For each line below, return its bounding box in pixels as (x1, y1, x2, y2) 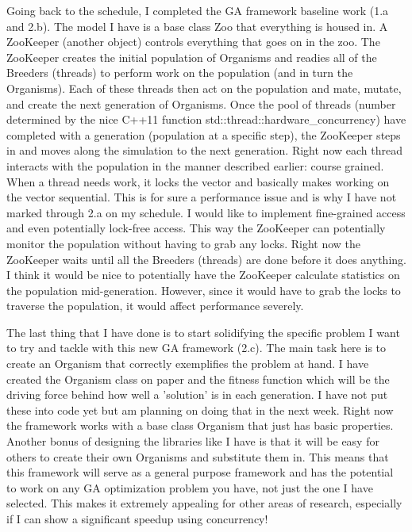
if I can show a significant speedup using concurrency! (6, 511, 268, 526)
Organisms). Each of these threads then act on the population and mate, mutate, (6, 79, 402, 96)
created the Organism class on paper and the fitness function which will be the (6, 370, 390, 387)
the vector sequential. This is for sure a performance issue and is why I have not (6, 189, 397, 205)
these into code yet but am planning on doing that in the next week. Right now (6, 401, 394, 418)
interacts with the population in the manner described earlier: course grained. (6, 157, 384, 174)
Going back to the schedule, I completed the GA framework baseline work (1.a (6, 2, 389, 18)
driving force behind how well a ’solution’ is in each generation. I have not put (6, 386, 388, 403)
